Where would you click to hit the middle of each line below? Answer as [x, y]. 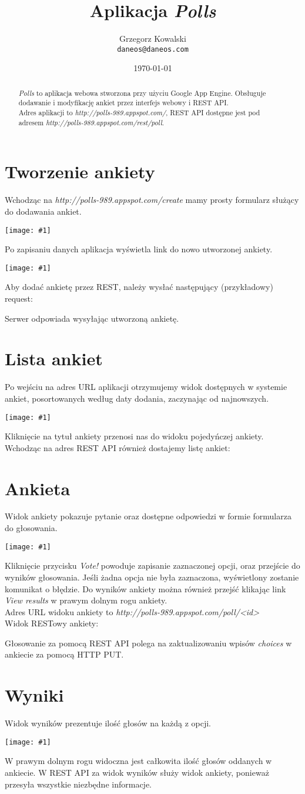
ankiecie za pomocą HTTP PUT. [64, 654]
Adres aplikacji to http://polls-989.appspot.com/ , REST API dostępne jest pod [139, 113]
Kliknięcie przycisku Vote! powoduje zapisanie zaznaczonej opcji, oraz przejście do [152, 566]
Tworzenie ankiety [80, 171]
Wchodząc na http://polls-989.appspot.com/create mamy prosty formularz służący [152, 200]
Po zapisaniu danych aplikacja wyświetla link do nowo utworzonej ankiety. [139, 249]
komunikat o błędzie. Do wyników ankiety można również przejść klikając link [145, 588]
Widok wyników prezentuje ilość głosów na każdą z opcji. [108, 723]
